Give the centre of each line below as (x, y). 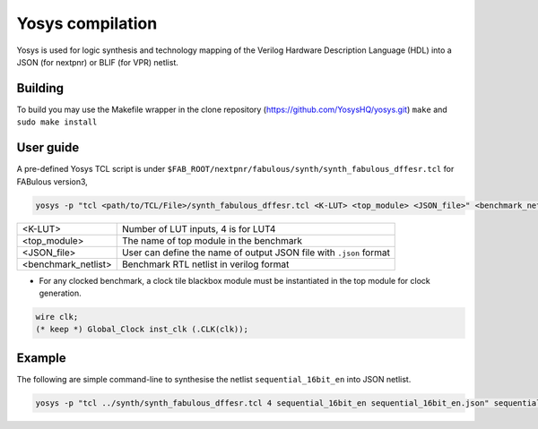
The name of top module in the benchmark (212, 240)
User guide (48, 148)
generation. (60, 293)
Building (40, 88)
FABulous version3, (52, 181)
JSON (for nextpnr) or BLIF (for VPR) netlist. (97, 62)
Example (41, 358)
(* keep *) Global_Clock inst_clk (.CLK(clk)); (142, 330)
